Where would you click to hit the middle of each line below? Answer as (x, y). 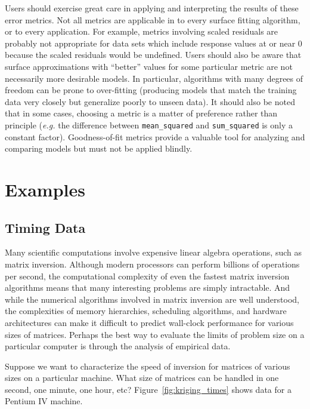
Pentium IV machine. (44, 401)
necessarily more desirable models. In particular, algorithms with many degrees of (154, 78)
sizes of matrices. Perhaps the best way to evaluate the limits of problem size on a (155, 334)
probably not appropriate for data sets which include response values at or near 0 (154, 43)
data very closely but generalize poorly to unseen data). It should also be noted (150, 101)
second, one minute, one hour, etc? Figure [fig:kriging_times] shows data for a (148, 389)
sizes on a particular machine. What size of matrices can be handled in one (142, 378)
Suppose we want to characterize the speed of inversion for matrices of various (148, 366)
